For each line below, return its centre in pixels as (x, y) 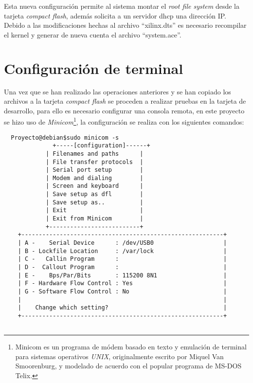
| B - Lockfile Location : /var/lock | (122, 251)
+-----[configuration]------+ (101, 146)
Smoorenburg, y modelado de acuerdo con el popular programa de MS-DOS (128, 366)
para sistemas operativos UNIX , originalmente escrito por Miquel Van (119, 356)
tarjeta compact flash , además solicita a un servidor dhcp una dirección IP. (115, 15)
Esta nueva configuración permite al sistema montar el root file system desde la (122, 6)
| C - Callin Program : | (122, 259)
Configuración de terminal (94, 68)
